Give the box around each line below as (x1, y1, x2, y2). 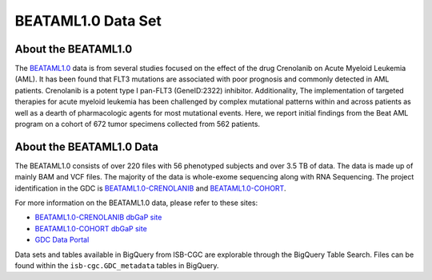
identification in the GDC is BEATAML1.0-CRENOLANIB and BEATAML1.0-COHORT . (14, 183, 286, 193)
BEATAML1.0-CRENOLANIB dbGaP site (34, 212, 162, 223)
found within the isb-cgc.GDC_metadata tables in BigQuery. (14, 261, 219, 270)
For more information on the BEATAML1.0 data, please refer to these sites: (14, 198, 258, 207)
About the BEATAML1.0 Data (14, 140, 159, 153)
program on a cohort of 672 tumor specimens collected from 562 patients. (14, 120, 260, 129)
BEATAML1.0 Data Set (14, 12, 162, 30)
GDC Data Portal (34, 235, 90, 245)
